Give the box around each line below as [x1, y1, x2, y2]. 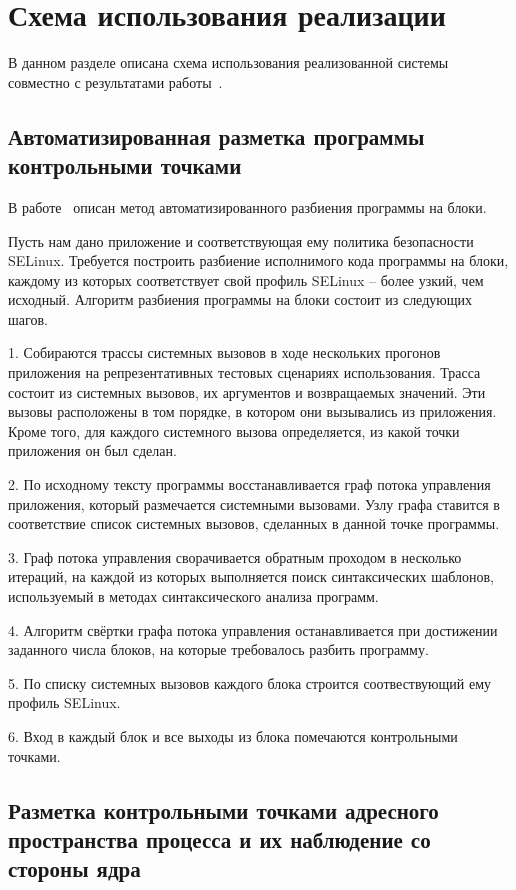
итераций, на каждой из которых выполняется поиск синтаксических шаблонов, [8, 566, 494, 587]
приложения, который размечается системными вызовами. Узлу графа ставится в [8, 493, 500, 514]
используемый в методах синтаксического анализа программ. [8, 586, 379, 606]
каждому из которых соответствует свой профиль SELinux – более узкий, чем [8, 269, 484, 290]
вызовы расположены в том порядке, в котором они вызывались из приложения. [8, 401, 497, 422]
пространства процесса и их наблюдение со [8, 823, 431, 854]
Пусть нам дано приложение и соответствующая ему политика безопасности [8, 230, 474, 251]
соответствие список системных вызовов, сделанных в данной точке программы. [8, 513, 500, 534]
